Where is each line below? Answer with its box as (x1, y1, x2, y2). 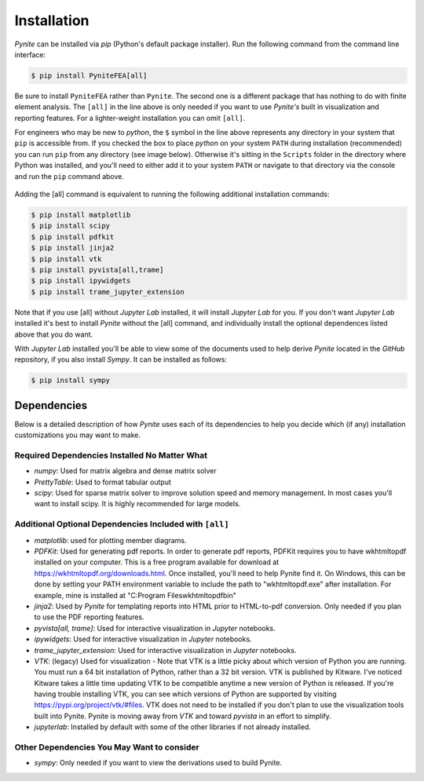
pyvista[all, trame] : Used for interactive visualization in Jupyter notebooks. (34, 623, 276, 633)
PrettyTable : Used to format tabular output (34, 477, 172, 487)
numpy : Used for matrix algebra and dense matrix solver (34, 466, 217, 476)
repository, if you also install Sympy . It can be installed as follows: (14, 355, 228, 364)
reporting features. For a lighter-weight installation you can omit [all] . (14, 113, 246, 122)
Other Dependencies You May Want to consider (14, 742, 199, 753)
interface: (14, 49, 46, 59)
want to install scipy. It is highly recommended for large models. (34, 499, 241, 509)
